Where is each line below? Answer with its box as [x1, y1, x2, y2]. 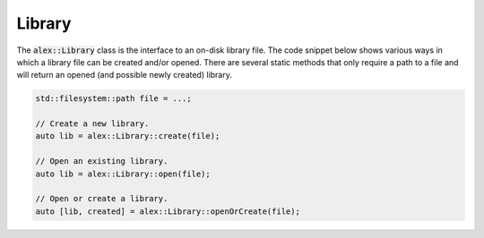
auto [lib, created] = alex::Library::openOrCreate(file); [35, 206, 300, 217]
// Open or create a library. [35, 193, 169, 204]
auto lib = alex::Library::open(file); [35, 168, 211, 179]
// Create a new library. [35, 119, 150, 129]
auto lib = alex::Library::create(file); [35, 131, 220, 141]
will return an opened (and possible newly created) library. [16, 70, 232, 81]
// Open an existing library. [35, 157, 169, 166]
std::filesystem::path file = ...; [35, 94, 192, 104]
